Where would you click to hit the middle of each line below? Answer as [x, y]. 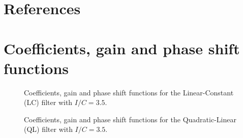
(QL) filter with [48, 129]
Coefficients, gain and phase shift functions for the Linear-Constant [129, 92]
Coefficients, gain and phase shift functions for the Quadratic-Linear [130, 119]
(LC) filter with [48, 102]
